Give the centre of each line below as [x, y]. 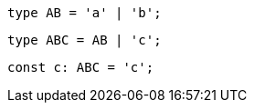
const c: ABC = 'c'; [81, 67]
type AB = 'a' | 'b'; [85, 13]
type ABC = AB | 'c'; [85, 40]
